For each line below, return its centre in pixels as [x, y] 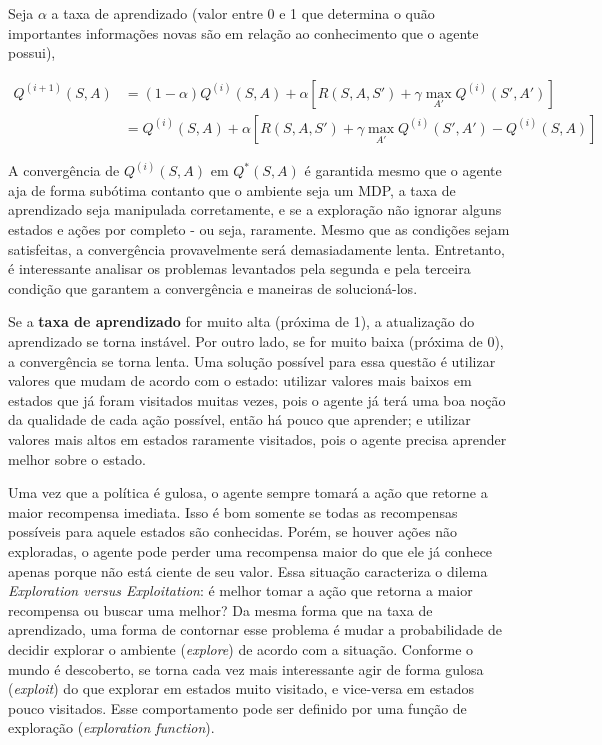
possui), [32, 52]
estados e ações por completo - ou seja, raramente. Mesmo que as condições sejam [259, 229]
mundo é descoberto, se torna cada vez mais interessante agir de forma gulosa [246, 668]
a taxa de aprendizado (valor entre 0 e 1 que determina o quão [243, 13]
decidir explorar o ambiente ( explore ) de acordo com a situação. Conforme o [241, 648]
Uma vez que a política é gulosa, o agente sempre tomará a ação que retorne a [248, 492]
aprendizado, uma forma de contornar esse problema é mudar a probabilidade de [255, 629]
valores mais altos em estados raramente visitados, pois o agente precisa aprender [257, 439]
